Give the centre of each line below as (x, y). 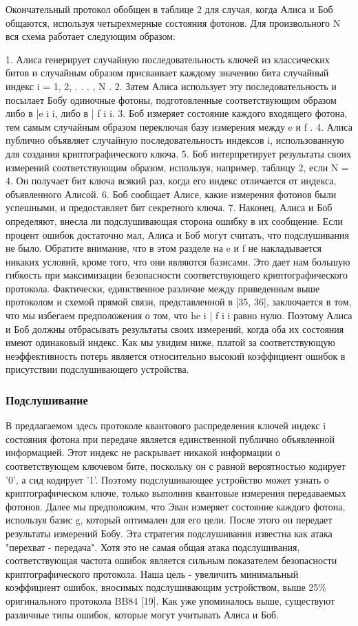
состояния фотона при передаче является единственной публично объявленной (170, 439)
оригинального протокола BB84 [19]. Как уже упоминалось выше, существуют (170, 600)
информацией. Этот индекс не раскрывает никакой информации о (143, 452)
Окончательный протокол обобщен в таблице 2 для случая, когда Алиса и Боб (169, 9)
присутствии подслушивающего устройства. (97, 369)
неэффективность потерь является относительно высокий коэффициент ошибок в (176, 355)
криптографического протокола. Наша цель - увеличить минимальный (152, 573)
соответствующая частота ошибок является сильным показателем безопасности (171, 560)
